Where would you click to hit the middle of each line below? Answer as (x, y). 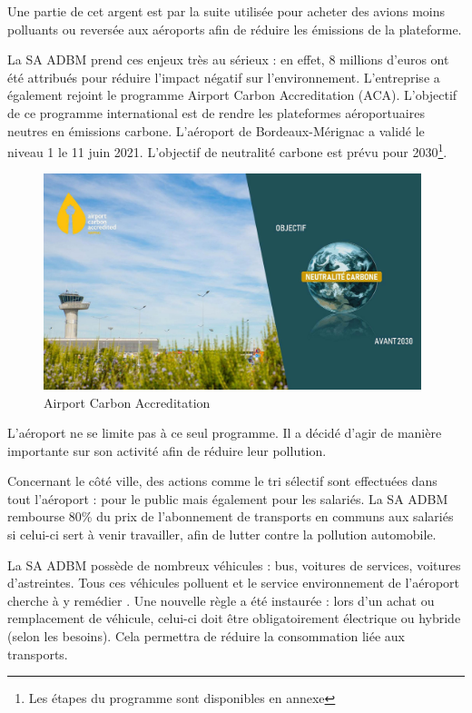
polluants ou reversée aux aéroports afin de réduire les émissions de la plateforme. (235, 29)
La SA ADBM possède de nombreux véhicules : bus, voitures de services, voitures (234, 564)
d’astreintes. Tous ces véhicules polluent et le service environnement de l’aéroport (234, 583)
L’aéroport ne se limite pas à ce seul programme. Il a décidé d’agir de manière (225, 433)
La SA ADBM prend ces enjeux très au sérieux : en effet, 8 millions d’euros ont (228, 59)
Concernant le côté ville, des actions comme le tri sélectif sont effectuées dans (222, 481)
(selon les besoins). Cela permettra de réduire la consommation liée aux (206, 636)
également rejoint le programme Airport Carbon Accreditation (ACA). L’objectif (232, 95)
